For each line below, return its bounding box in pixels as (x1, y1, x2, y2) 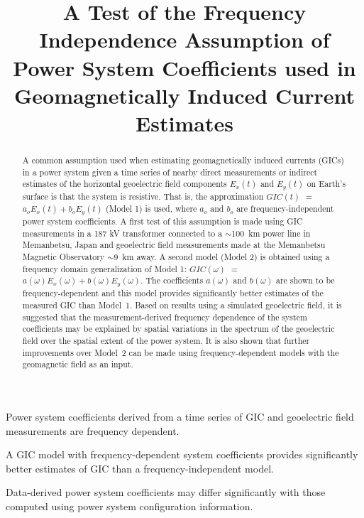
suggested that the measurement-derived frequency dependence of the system (22, 311, 307, 323)
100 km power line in (231, 227, 311, 239)
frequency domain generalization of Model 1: (22, 262, 187, 274)
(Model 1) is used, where (106, 203, 197, 215)
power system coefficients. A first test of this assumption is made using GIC (22, 215, 303, 227)
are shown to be (275, 274, 335, 286)
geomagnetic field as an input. (22, 358, 133, 370)
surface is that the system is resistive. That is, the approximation (22, 190, 264, 203)
